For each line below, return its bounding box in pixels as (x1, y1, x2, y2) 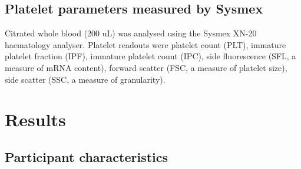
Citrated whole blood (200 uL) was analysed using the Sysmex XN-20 (5, 27, 257, 39)
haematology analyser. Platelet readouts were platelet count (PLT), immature (5, 38, 286, 50)
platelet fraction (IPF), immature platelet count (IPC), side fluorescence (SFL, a (5, 50, 296, 62)
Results (5, 107, 66, 131)
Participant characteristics (5, 147, 168, 165)
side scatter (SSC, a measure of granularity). (5, 73, 166, 85)
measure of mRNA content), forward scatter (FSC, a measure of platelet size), (5, 61, 287, 73)
